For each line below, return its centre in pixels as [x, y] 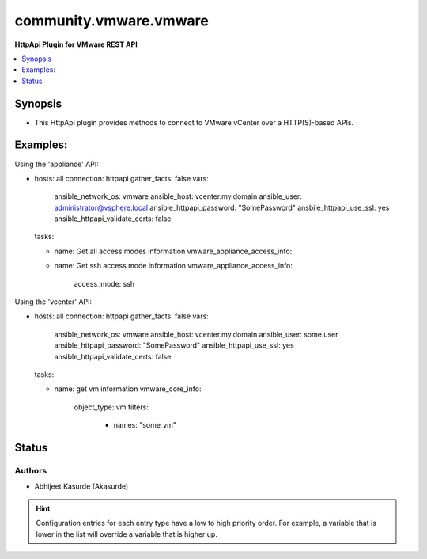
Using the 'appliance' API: [57, 164]
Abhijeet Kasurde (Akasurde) [81, 486]
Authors [31, 470]
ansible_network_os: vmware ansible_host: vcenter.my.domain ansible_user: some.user [196, 334]
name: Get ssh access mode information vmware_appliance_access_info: [173, 266]
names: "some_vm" [145, 425]
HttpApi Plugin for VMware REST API [76, 44]
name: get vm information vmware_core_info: [128, 389]
